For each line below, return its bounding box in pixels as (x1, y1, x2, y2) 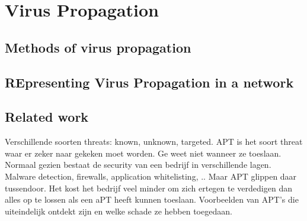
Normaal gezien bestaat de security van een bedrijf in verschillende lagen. (5, 158, 271, 171)
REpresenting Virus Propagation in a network (5, 73, 294, 91)
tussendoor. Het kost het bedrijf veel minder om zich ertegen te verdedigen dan (5, 181, 292, 194)
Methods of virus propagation (5, 38, 191, 56)
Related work (5, 108, 89, 126)
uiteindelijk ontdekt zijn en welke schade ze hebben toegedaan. (5, 204, 232, 217)
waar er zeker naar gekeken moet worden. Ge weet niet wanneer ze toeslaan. (5, 147, 282, 159)
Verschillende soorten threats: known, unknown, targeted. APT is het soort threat (5, 135, 303, 148)
